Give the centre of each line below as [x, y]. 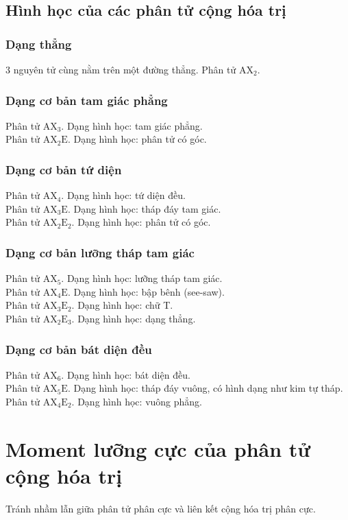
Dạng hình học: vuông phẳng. [140, 401]
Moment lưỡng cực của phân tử [158, 448]
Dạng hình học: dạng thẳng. [137, 318]
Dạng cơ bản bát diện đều [79, 349]
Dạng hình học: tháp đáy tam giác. [147, 208]
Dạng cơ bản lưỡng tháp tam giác [100, 252]
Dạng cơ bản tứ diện [64, 169]
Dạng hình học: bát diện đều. [128, 374]
